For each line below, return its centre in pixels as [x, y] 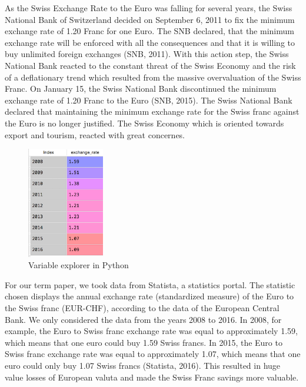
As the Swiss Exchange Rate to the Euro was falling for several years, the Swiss [149, 8]
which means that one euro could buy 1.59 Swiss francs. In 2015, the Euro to [144, 342]
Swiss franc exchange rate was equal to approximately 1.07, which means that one [153, 354]
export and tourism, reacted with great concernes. [95, 134]
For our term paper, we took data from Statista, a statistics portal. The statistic [150, 284]
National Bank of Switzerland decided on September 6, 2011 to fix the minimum [150, 19]
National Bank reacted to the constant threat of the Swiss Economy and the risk [150, 65]
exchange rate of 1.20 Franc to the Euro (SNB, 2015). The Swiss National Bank [149, 100]
